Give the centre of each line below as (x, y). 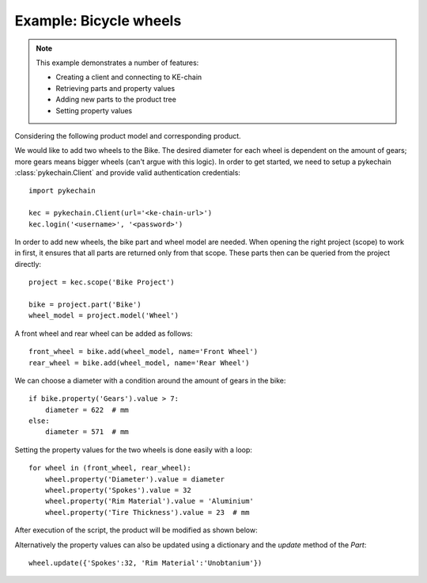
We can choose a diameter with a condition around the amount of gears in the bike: (150, 380)
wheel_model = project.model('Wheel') (104, 316)
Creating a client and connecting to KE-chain (129, 77)
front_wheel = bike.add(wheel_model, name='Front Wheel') (144, 352)
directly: (28, 264)
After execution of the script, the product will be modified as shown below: (136, 530)
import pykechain (62, 191)
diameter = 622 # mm (87, 410)
